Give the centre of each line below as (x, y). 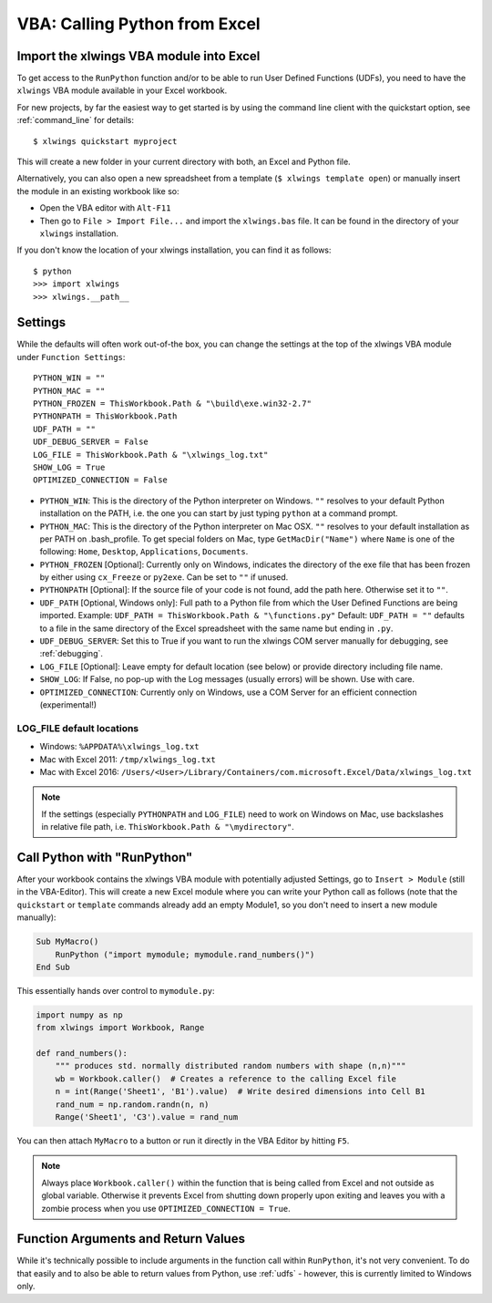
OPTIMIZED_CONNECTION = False (101, 480)
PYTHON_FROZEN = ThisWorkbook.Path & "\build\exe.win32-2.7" (172, 403)
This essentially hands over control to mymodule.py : (116, 990)
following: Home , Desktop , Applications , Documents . (144, 552)
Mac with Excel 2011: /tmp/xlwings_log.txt (128, 759)
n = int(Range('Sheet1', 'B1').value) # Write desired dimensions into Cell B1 (240, 1091)
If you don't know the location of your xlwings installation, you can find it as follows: (174, 250)
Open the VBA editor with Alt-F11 (105, 208)
